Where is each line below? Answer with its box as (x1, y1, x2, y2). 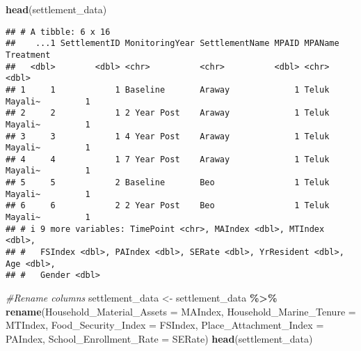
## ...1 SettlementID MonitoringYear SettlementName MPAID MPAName (6, 38, 339, 49)
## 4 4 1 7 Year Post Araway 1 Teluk (6, 154, 330, 164)
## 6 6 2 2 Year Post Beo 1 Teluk (6, 201, 330, 211)
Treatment (6, 49, 51, 60)
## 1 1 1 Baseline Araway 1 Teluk (6, 84, 330, 95)
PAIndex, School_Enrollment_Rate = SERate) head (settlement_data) (6, 331, 313, 345)
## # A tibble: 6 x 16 (6, 26, 111, 37)
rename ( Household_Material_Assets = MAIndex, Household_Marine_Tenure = (6, 304, 356, 318)
